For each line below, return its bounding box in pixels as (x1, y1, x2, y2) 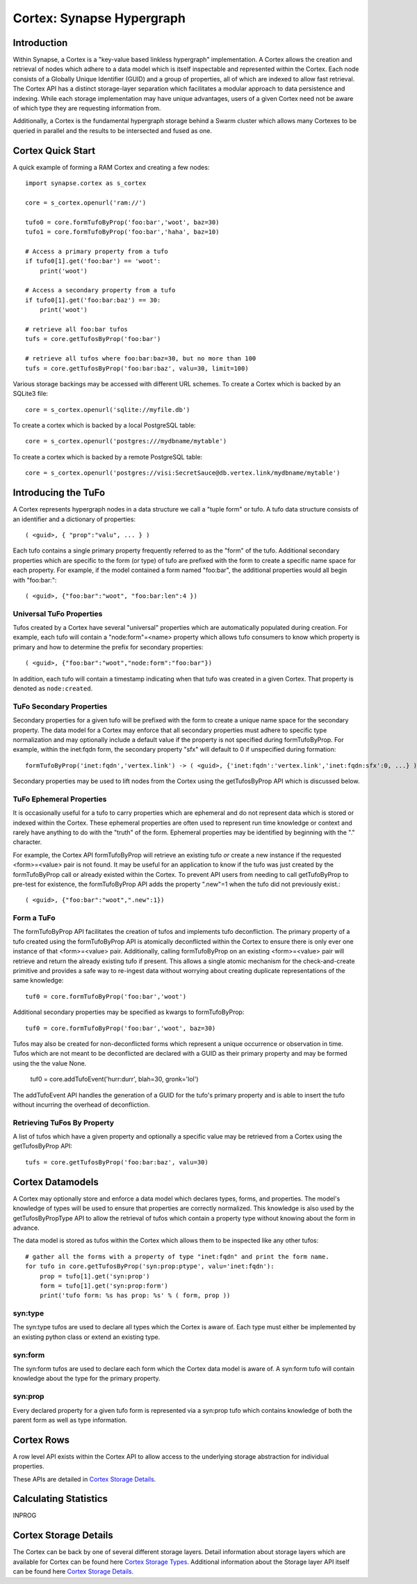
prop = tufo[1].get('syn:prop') (39, 1272, 150, 1280)
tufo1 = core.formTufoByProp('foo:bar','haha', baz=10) (25, 228, 220, 236)
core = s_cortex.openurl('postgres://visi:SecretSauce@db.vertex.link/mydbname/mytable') (25, 469, 341, 477)
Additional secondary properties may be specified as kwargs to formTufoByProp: (13, 1008, 245, 1016)
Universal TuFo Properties (13, 609, 103, 619)
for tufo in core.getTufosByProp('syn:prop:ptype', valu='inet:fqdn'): (25, 1262, 275, 1270)
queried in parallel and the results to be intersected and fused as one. (13, 126, 212, 135)
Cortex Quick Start (13, 145, 96, 157)
